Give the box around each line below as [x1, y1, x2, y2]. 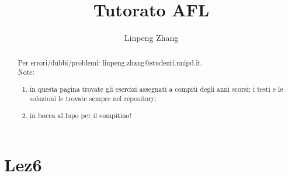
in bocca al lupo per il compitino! [30, 110, 131, 120]
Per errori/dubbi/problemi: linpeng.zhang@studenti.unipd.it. [18, 57, 203, 67]
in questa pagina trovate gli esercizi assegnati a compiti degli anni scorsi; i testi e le [30, 84, 283, 94]
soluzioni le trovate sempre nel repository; [30, 94, 157, 103]
